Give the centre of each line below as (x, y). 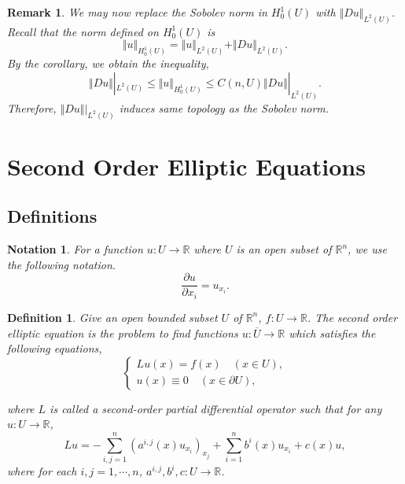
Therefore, (32, 107)
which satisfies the (332, 333)
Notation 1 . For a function (75, 249)
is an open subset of (284, 249)
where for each (42, 471)
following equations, (55, 348)
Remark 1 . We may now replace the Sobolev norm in (137, 12)
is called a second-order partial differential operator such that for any (216, 408)
